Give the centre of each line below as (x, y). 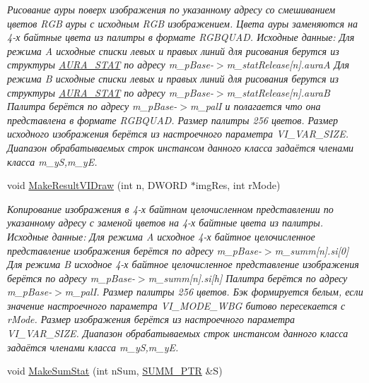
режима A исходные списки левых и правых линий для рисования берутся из (173, 50)
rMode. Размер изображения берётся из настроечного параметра (151, 319)
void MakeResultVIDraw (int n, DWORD (98, 185)
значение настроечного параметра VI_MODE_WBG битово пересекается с (176, 305)
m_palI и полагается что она (255, 106)
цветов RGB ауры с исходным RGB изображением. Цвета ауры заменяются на (182, 23)
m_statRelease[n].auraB (278, 92)
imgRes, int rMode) (238, 185)
